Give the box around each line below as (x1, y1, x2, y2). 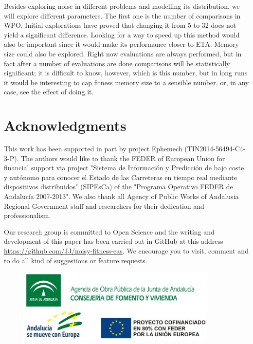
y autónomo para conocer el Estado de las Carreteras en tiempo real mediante (4, 172, 237, 182)
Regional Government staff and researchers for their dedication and (4, 200, 204, 211)
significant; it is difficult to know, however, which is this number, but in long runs (4, 68, 248, 78)
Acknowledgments (4, 115, 126, 135)
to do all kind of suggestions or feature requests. (4, 255, 147, 265)
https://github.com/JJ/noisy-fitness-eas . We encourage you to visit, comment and (4, 246, 249, 255)
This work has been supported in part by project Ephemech (4, 144, 182, 154)
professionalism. (4, 210, 51, 220)
